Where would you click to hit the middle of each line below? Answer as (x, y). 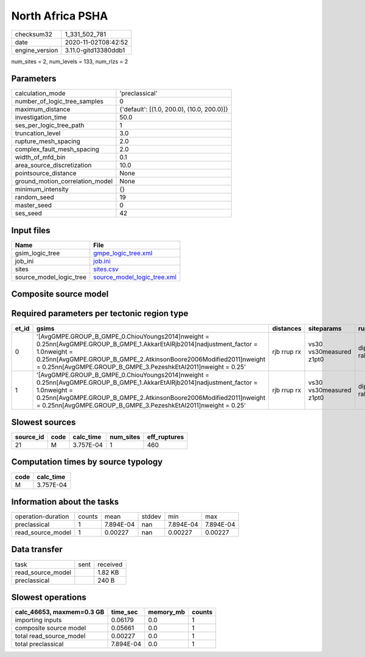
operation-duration (42, 516)
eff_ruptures (165, 437)
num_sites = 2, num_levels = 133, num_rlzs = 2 (70, 61)
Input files (31, 230)
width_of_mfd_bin (40, 157)
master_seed (33, 205)
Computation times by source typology (87, 462)
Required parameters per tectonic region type (100, 314)
